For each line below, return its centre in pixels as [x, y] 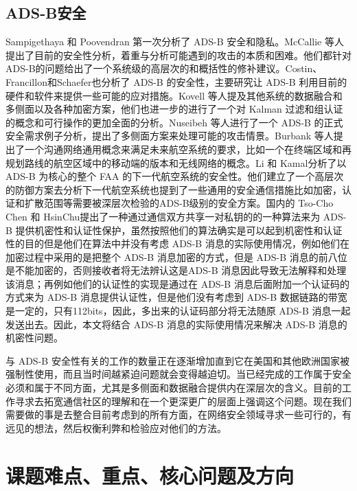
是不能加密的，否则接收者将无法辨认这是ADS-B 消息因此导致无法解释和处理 [176, 270]
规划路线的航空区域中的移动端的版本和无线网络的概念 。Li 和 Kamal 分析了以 [176, 162]
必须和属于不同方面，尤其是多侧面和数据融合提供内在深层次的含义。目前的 [174, 388]
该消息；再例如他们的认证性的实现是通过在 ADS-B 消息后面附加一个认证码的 [177, 283]
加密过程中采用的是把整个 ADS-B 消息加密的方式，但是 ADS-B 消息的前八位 [176, 256]
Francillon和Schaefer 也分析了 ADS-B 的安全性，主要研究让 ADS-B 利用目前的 [176, 81]
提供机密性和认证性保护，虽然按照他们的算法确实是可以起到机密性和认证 [179, 230]
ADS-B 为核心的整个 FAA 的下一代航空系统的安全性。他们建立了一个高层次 [175, 176]
